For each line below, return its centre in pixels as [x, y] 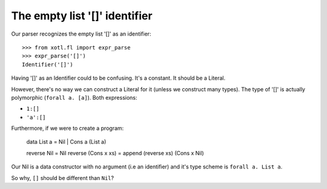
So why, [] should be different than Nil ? [63, 178]
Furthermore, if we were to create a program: [68, 128]
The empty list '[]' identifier [82, 16]
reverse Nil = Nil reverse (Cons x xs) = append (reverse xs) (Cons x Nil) [115, 153]
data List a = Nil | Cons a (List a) [66, 142]
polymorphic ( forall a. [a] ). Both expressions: [74, 97]
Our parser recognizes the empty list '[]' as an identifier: [81, 34]
